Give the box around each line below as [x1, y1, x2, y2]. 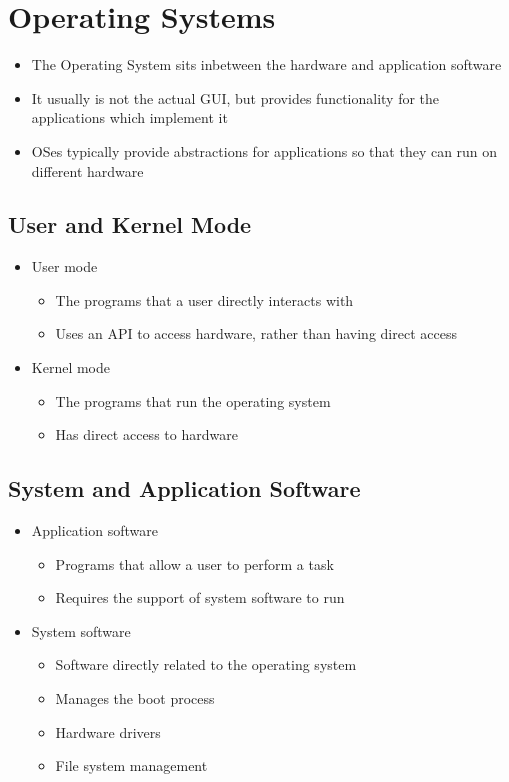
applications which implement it [31, 107, 228, 128]
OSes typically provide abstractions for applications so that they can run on [31, 140, 498, 161]
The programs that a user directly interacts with [55, 289, 354, 310]
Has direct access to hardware [55, 424, 238, 445]
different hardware [31, 160, 144, 181]
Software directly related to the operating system [55, 654, 357, 675]
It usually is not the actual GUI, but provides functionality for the [31, 87, 440, 108]
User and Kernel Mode [8, 209, 252, 240]
